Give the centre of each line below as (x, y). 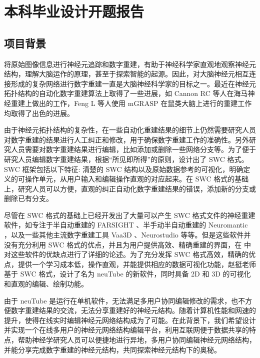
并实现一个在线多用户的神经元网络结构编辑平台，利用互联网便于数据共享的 (126, 330)
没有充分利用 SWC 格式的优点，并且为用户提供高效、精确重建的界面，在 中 (127, 244)
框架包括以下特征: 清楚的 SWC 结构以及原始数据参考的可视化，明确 (133, 169)
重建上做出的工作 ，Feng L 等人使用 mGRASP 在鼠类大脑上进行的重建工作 (131, 103)
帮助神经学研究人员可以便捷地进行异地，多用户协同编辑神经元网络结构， (137, 340)
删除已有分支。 (28, 198)
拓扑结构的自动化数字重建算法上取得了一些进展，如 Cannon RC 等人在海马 (126, 93)
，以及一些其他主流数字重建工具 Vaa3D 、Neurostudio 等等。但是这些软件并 (127, 235)
